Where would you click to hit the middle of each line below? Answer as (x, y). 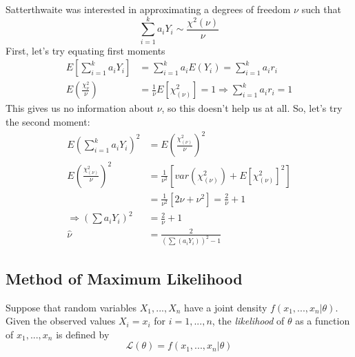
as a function (323, 321)
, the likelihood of (248, 321)
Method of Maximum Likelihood (124, 278)
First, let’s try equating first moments (85, 50)
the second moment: (48, 121)
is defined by (83, 334)
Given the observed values (61, 321)
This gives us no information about (80, 108)
